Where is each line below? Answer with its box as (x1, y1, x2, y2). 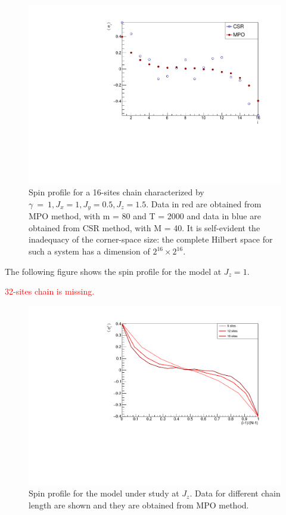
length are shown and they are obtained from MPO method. (29, 498, 249, 511)
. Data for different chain (189, 487, 281, 499)
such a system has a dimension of (29, 245, 150, 257)
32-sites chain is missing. (5, 285, 95, 298)
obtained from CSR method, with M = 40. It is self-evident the (29, 221, 260, 234)
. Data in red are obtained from (146, 197, 262, 210)
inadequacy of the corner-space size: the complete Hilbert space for (29, 233, 273, 246)
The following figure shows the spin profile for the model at (5, 265, 222, 277)
